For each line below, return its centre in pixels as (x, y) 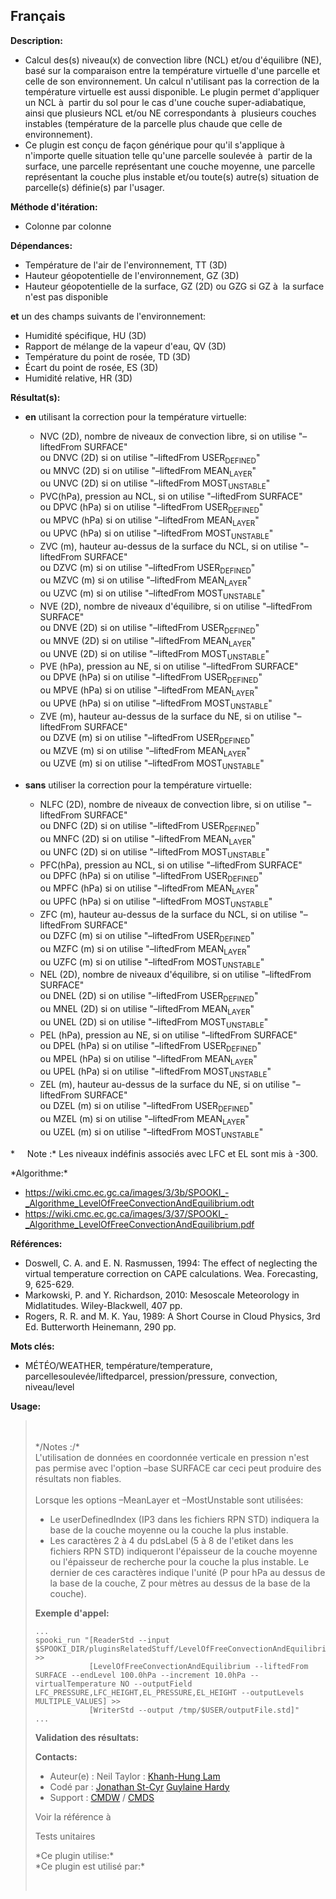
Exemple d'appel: (72, 1613)
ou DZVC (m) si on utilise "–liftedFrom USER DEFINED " (147, 568)
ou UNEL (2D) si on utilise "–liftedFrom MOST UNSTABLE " (154, 1022)
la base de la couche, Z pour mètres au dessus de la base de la (180, 1583)
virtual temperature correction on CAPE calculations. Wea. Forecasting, (171, 1273)
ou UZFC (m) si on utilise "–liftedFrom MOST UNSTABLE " (152, 962)
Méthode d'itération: (54, 206)
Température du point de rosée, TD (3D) (107, 356)
